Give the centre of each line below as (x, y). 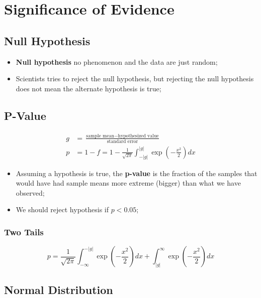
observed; (30, 192)
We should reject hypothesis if (62, 209)
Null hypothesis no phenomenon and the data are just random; (117, 61)
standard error (122, 141)
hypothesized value (138, 136)
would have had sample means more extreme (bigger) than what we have (128, 183)
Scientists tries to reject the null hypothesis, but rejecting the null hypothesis (135, 79)
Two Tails (24, 232)
